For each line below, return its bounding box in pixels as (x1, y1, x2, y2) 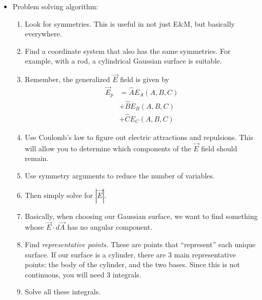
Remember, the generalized (25, 74, 110, 85)
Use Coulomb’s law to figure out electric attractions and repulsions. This (25, 131, 253, 142)
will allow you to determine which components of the (25, 143, 191, 153)
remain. (25, 153, 49, 164)
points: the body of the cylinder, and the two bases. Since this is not (25, 259, 240, 270)
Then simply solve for (25, 189, 93, 200)
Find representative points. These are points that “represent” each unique (25, 238, 256, 249)
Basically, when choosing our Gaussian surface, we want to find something (25, 210, 258, 221)
